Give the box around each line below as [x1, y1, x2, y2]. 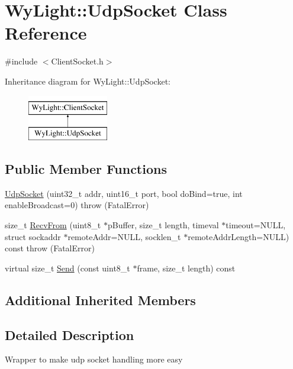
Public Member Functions [5, 160, 167, 178]
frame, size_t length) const [137, 261, 236, 274]
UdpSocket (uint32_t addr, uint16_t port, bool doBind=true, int [5, 187, 243, 199]
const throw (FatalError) [5, 242, 95, 254]
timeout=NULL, [226, 219, 286, 231]
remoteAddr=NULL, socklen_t [67, 230, 181, 242]
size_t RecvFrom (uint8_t [5, 219, 101, 231]
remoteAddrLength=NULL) [188, 230, 289, 242]
